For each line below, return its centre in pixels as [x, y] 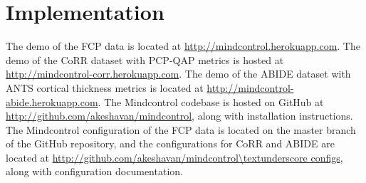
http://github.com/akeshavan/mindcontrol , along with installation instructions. [179, 116]
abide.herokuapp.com [52, 101]
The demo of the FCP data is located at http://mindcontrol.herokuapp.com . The [183, 46]
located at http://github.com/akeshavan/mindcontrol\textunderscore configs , [174, 157]
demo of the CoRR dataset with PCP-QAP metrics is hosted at [145, 59]
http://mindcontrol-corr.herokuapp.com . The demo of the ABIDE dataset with [178, 74]
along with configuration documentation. [94, 171]
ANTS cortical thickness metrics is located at [105, 87]
